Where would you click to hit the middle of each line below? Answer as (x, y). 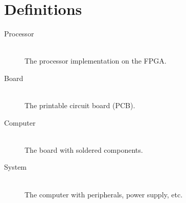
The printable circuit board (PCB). (80, 105)
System (16, 167)
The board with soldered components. (84, 149)
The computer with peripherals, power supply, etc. (104, 194)
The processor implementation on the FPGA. (96, 61)
